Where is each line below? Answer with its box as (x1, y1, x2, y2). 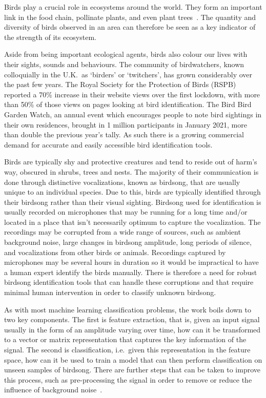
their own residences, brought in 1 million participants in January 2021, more (4, 119, 247, 130)
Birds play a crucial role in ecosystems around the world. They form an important (4, 2, 262, 12)
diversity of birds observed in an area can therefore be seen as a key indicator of (4, 22, 256, 32)
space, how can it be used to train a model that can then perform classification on (4, 354, 262, 365)
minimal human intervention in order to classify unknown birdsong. (4, 287, 216, 298)
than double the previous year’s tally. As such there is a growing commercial (4, 129, 244, 140)
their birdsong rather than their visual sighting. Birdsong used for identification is (4, 196, 261, 207)
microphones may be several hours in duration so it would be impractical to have (4, 257, 259, 267)
